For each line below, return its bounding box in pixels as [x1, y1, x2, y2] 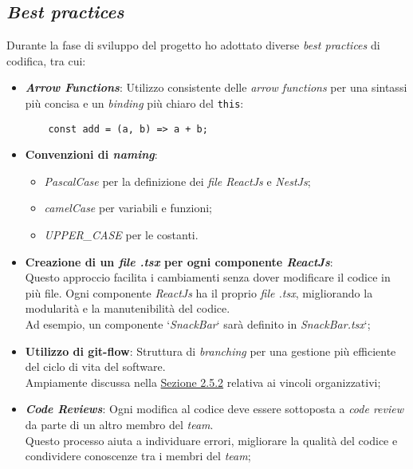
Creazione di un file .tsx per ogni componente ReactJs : [25, 253, 333, 270]
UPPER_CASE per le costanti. [44, 227, 199, 243]
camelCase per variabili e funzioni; [44, 199, 213, 216]
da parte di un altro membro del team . [25, 416, 214, 433]
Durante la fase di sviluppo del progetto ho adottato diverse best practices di [6, 37, 380, 53]
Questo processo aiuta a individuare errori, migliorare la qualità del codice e [25, 432, 398, 448]
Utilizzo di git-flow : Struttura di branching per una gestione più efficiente [25, 342, 396, 359]
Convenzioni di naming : [25, 146, 158, 163]
